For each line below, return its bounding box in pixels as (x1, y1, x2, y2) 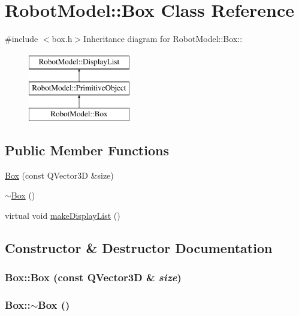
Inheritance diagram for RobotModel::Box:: (83, 32, 243, 45)
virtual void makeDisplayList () (5, 209, 120, 222)
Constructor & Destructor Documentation (5, 239, 273, 257)
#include (5, 32, 38, 45)
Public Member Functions (5, 141, 169, 159)
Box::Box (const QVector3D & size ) (5, 270, 182, 285)
